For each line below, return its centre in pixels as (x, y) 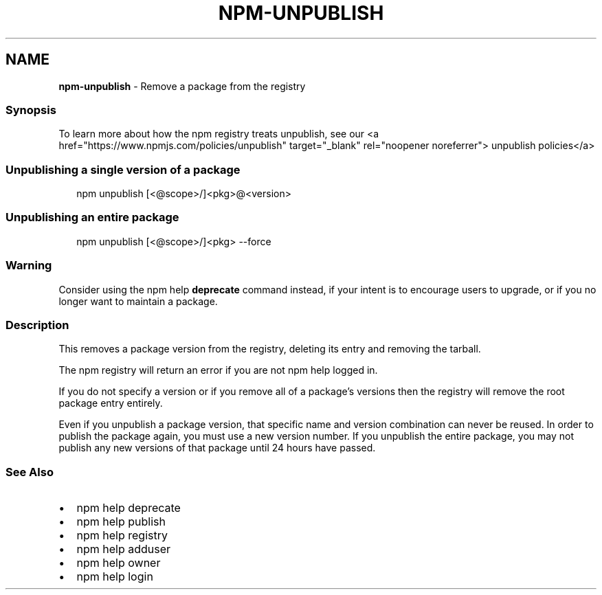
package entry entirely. (111, 403)
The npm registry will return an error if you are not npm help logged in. (218, 370)
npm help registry (122, 536)
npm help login (115, 577)
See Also (30, 472)
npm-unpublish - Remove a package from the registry (182, 86)
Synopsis (31, 110)
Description (37, 325)
